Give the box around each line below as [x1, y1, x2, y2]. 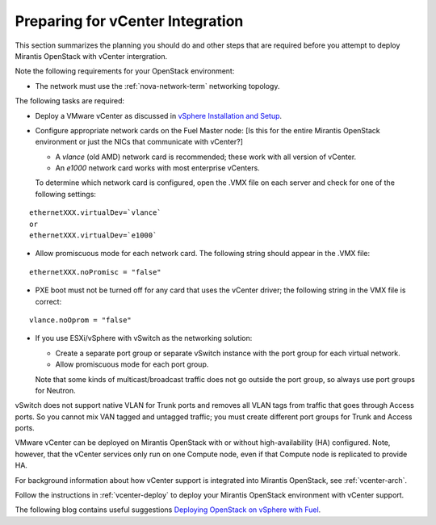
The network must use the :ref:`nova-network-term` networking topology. [35, 81, 280, 90]
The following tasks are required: [15, 96, 125, 106]
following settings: [35, 189, 97, 199]
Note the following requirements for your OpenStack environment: [15, 66, 235, 76]
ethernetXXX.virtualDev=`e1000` [29, 231, 157, 240]
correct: [35, 296, 62, 306]
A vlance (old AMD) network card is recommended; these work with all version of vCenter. [55, 152, 357, 162]
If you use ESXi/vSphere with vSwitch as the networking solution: [35, 334, 253, 343]
